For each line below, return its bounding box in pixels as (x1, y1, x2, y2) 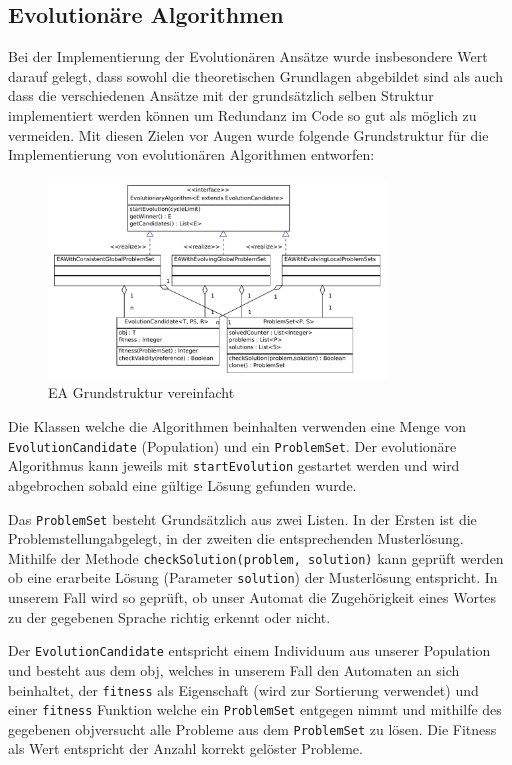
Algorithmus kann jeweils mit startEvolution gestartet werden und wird (8, 455, 460, 476)
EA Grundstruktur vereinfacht (48, 382, 235, 403)
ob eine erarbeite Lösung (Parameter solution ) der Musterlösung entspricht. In (8, 567, 498, 588)
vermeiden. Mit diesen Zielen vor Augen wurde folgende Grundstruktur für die (8, 124, 489, 145)
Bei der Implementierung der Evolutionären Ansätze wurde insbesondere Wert (8, 46, 488, 67)
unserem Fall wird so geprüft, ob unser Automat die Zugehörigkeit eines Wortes (8, 587, 497, 608)
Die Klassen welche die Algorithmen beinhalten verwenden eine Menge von (8, 416, 467, 437)
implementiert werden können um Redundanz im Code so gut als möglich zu (8, 104, 477, 125)
